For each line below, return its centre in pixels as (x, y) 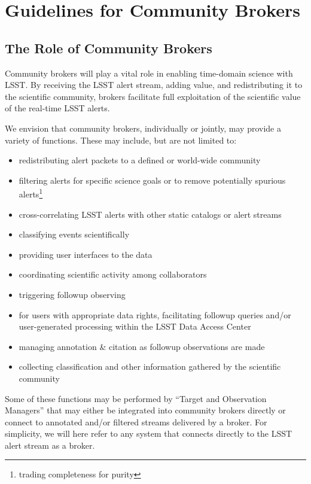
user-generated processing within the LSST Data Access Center (135, 326)
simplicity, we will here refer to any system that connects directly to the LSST (149, 433)
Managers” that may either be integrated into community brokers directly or (145, 410)
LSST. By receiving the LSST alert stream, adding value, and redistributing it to (154, 85)
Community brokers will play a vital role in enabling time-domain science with (149, 73)
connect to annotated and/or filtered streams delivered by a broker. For (136, 421)
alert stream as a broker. (50, 445)
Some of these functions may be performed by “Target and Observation (136, 398)
